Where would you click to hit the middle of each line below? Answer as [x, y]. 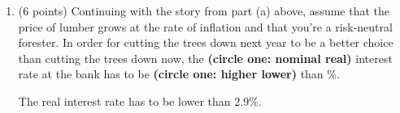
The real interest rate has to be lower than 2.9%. [140, 100]
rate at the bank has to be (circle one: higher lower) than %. [179, 74]
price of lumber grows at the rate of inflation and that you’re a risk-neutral [205, 26]
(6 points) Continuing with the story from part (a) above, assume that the [204, 10]
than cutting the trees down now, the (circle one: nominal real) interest [205, 58]
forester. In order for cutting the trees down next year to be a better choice [206, 42]
